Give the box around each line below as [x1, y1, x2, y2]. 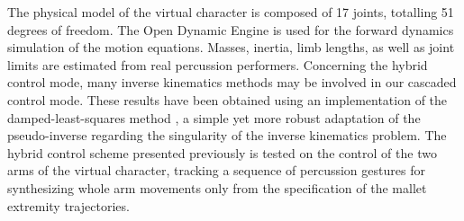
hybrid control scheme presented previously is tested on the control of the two [7, 143, 437, 162]
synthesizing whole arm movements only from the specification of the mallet [7, 178, 427, 197]
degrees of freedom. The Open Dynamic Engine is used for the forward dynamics [7, 20, 454, 39]
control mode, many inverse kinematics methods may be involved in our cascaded [7, 73, 457, 92]
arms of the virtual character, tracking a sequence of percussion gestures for [7, 161, 425, 180]
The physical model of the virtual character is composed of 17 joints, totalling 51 [7, 3, 454, 21]
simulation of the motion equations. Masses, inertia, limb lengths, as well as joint [7, 38, 455, 57]
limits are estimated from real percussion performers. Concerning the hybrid [7, 55, 428, 74]
